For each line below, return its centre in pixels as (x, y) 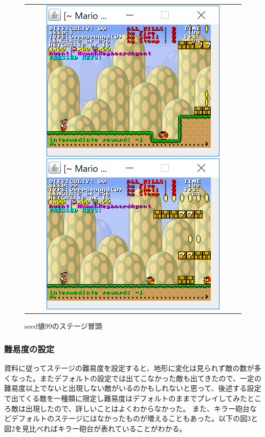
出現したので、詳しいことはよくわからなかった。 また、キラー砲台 (138, 408)
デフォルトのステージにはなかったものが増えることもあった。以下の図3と (135, 418)
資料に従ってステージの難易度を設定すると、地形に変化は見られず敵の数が (129, 368)
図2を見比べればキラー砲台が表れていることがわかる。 (95, 428)
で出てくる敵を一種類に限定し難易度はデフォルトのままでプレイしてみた (126, 398)
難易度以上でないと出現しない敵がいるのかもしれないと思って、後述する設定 (133, 388)
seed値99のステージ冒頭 (63, 326)
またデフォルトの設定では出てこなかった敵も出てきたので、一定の (151, 378)
